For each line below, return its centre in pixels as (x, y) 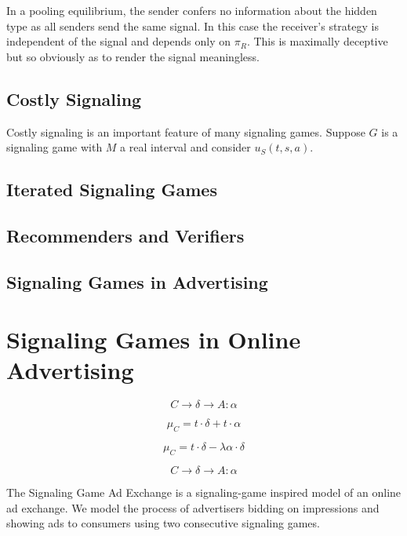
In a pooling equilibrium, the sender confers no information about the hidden (192, 10)
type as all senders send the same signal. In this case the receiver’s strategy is (193, 26)
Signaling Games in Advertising (137, 281)
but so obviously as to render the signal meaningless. (133, 56)
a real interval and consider (185, 147)
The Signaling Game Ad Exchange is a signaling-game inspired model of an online (204, 492)
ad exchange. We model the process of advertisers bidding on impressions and (193, 507)
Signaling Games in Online (154, 339)
